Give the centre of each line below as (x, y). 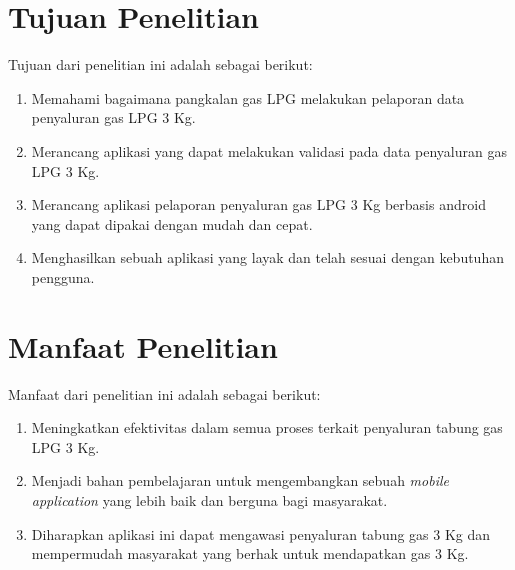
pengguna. (63, 276)
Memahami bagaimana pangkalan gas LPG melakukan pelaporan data (248, 97)
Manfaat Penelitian (143, 345)
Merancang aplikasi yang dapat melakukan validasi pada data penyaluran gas (269, 150)
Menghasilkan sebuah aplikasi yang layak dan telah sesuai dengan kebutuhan (267, 257)
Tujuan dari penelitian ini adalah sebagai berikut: (160, 64)
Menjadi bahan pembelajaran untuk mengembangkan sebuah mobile (240, 480)
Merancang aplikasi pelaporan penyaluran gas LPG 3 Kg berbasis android (258, 204)
